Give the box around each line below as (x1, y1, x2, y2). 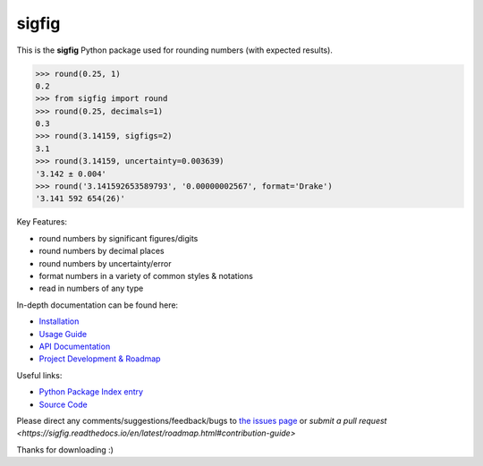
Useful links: (16, 369, 63, 380)
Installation (38, 316, 80, 326)
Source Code (38, 399, 89, 410)
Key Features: (16, 216, 67, 227)
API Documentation (38, 341, 111, 352)
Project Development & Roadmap (38, 353, 161, 364)
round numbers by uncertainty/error (38, 258, 172, 268)
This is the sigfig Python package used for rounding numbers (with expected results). (16, 45, 333, 55)
